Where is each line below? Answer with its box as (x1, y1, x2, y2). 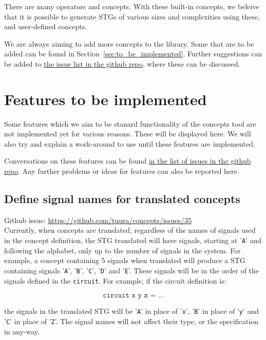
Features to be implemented (4, 88, 207, 109)
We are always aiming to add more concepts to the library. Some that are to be (4, 38, 254, 49)
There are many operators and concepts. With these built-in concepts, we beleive (4, 1, 259, 11)
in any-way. (4, 326, 40, 336)
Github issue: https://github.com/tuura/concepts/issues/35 (4, 214, 192, 225)
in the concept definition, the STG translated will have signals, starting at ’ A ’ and (4, 235, 262, 246)
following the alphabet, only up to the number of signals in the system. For (4, 245, 241, 255)
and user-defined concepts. (4, 21, 87, 32)
